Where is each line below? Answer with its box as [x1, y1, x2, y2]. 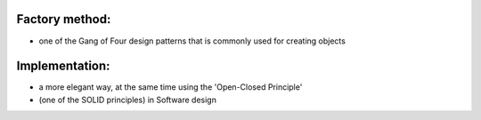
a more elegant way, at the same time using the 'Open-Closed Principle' [38, 82, 303, 92]
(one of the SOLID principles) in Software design [38, 94, 217, 105]
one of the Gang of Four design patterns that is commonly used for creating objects [38, 36, 346, 46]
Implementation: [16, 59, 110, 74]
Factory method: [16, 12, 111, 27]
